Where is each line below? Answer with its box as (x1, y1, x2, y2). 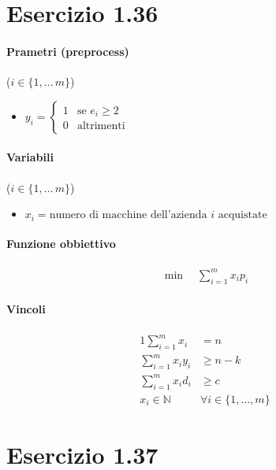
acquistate (218, 209, 267, 221)
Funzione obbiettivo (6, 235, 116, 252)
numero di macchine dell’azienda (49, 209, 207, 221)
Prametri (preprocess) (6, 43, 129, 59)
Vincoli (6, 301, 46, 317)
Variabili (6, 149, 54, 165)
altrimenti (76, 120, 125, 132)
